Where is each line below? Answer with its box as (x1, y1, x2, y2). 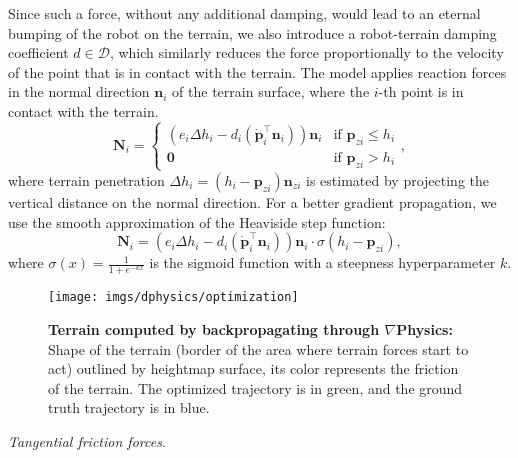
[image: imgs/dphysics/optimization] (48, 290, 299, 305)
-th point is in (378, 81, 464, 102)
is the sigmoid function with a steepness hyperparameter (149, 252, 496, 273)
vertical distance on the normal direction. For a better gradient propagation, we (8, 191, 497, 212)
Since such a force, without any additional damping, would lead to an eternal (8, 3, 481, 23)
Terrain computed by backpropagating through (48, 318, 380, 339)
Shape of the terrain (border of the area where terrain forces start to (48, 338, 469, 359)
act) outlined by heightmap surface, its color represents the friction (48, 358, 459, 379)
